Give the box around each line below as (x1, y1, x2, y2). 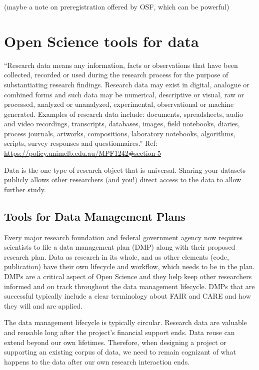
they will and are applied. (4, 300, 82, 311)
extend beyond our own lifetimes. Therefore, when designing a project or (4, 337, 226, 347)
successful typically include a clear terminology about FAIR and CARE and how (4, 291, 251, 301)
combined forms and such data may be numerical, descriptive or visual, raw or (4, 89, 244, 99)
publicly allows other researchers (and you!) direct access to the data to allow (4, 174, 241, 185)
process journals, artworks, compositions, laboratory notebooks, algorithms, (4, 128, 235, 138)
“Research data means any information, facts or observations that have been (4, 59, 238, 70)
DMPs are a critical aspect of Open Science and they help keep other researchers (4, 271, 252, 282)
